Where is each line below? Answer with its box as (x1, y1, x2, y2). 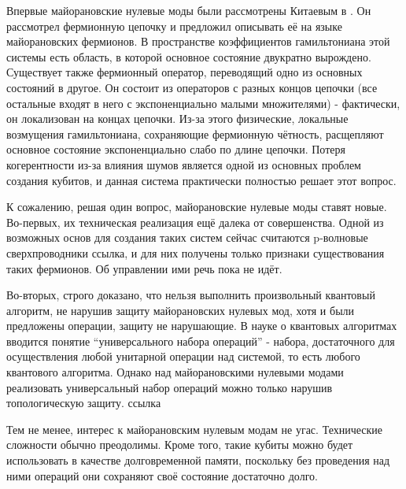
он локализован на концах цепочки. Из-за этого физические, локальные (6, 110, 349, 127)
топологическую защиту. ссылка (6, 395, 161, 411)
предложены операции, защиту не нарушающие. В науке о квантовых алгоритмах (6, 317, 397, 334)
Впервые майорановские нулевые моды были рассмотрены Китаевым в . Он (6, 2, 371, 18)
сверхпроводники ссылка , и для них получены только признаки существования (6, 244, 385, 261)
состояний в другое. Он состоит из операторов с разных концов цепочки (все (6, 79, 378, 95)
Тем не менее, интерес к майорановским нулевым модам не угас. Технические (6, 420, 382, 437)
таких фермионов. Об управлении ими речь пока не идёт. (6, 260, 282, 276)
